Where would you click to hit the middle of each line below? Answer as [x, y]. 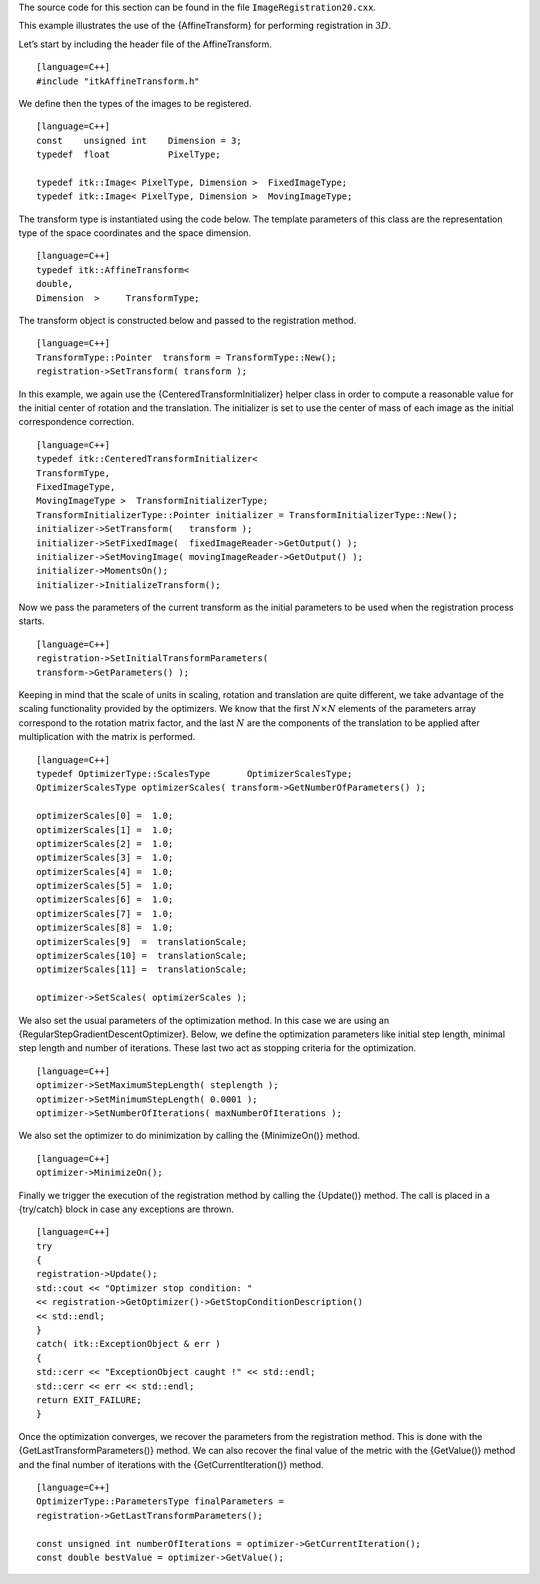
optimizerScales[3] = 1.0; [105, 858]
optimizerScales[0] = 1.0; [105, 816]
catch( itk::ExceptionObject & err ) [129, 1344]
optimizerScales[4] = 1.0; [105, 871]
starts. [31, 621]
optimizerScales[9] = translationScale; [142, 941]
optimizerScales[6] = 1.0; [105, 899]
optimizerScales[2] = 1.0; [105, 843]
